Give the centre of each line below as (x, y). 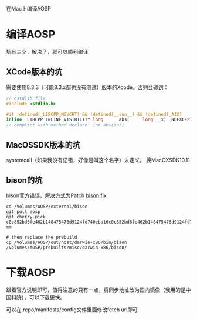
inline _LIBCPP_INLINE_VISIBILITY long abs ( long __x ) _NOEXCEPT (99, 120)
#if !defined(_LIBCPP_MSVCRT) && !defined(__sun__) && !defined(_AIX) (94, 114)
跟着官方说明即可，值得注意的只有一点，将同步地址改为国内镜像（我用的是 (96, 290)
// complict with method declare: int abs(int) (65, 125)
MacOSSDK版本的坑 (43, 145)
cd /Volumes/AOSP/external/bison (47, 207)
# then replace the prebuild (42, 237)
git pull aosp (23, 212)
